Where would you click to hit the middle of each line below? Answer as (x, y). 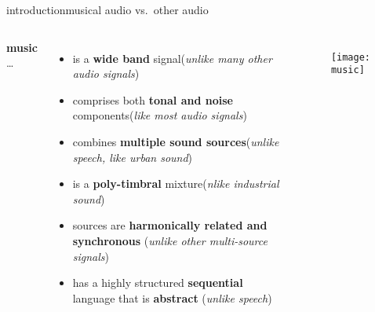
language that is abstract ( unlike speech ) (172, 297)
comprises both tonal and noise (153, 99)
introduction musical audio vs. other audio (107, 9)
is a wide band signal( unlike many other (172, 58)
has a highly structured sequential (158, 283)
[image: (350, 57)
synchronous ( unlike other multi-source (170, 240)
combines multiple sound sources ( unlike (176, 141)
